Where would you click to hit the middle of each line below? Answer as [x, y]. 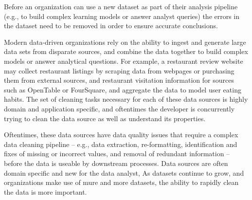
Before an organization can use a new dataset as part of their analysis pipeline [121, 6]
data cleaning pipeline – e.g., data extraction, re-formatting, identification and [121, 144]
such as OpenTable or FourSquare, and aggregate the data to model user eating [123, 89]
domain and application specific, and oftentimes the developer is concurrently [119, 108]
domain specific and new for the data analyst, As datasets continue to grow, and [124, 173]
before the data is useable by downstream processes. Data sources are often [116, 163]
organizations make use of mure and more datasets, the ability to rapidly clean [121, 182]
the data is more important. [45, 191]
